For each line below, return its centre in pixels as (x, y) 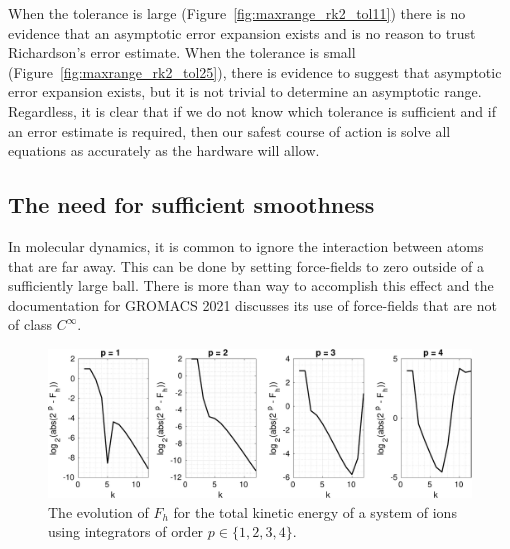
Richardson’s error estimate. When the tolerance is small (182, 52)
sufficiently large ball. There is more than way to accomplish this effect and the (251, 285)
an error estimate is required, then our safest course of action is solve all (229, 130)
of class (30, 324)
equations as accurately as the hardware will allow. (164, 150)
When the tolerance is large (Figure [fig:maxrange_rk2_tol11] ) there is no (237, 13)
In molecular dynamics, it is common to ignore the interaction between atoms (246, 245)
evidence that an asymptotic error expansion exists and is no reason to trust (242, 32)
